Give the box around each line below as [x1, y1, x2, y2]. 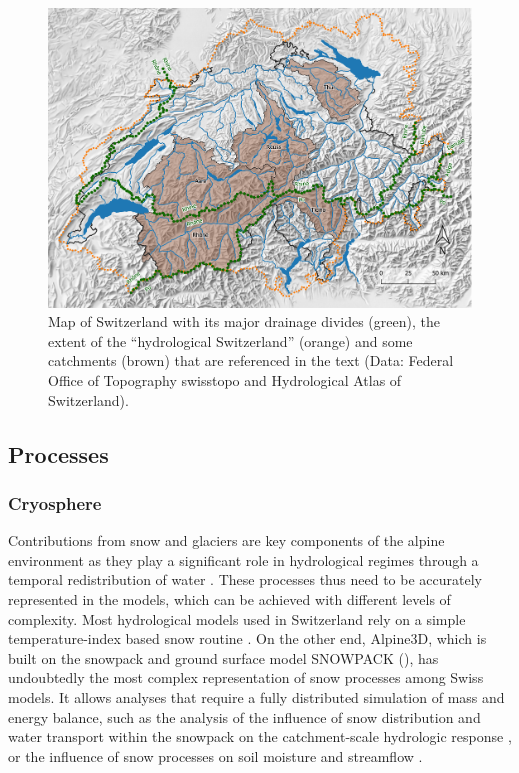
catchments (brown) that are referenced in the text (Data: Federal [48, 350, 454, 371]
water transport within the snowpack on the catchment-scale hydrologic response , [8, 726, 512, 747]
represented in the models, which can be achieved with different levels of [8, 589, 451, 609]
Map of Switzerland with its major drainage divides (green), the [48, 311, 440, 332]
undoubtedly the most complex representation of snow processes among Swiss [8, 667, 484, 688]
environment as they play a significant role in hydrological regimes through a [8, 549, 479, 570]
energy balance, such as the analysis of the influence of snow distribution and [8, 706, 481, 727]
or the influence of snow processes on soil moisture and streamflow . [8, 745, 423, 766]
